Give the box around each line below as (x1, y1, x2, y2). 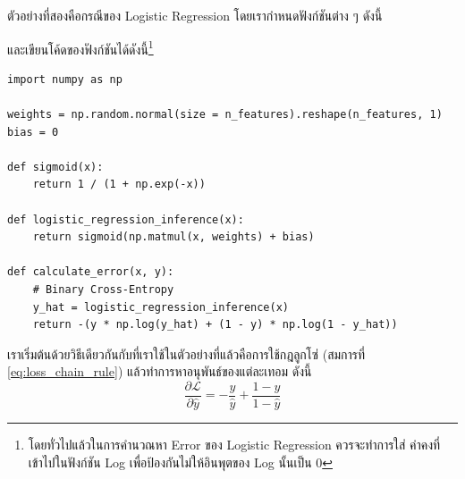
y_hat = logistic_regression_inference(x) (32, 300, 289, 314)
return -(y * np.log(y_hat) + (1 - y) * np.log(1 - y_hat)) (32, 318, 398, 332)
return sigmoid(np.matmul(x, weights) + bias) (32, 231, 315, 244)
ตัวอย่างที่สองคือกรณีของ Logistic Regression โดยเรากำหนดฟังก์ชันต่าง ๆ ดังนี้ (7, 6, 383, 24)
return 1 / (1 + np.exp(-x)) (32, 178, 206, 191)
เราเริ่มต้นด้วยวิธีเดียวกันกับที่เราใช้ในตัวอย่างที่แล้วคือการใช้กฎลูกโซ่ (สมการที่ (7, 344, 366, 363)
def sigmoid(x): (7, 160, 104, 173)
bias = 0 (7, 125, 59, 139)
